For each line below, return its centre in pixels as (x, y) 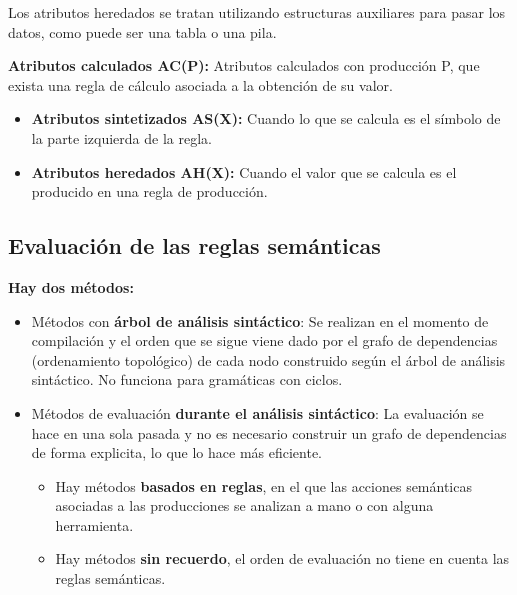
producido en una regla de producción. (149, 191)
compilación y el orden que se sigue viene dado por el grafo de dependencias (264, 340)
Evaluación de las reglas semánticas (194, 245)
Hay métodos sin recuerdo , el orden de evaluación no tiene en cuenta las (282, 558)
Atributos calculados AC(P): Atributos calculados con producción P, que (244, 65)
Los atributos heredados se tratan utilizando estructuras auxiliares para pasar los (257, 12)
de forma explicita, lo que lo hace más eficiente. (176, 452)
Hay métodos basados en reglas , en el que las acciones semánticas (263, 485)
